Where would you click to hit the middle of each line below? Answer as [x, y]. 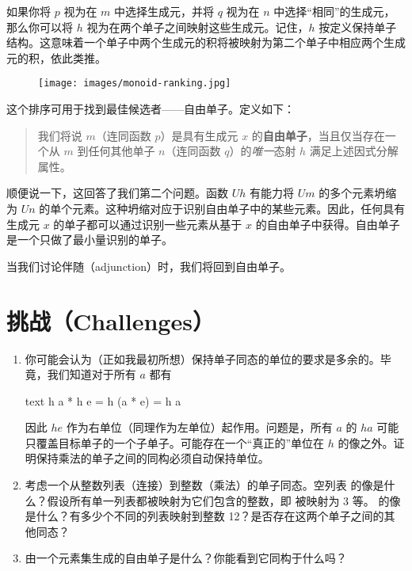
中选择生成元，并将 [164, 11]
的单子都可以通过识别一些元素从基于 [148, 224]
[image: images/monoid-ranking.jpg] [135, 84]
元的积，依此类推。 [56, 57]
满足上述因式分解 [354, 151]
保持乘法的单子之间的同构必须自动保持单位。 [153, 458]
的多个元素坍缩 [358, 193]
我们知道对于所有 [92, 374]
